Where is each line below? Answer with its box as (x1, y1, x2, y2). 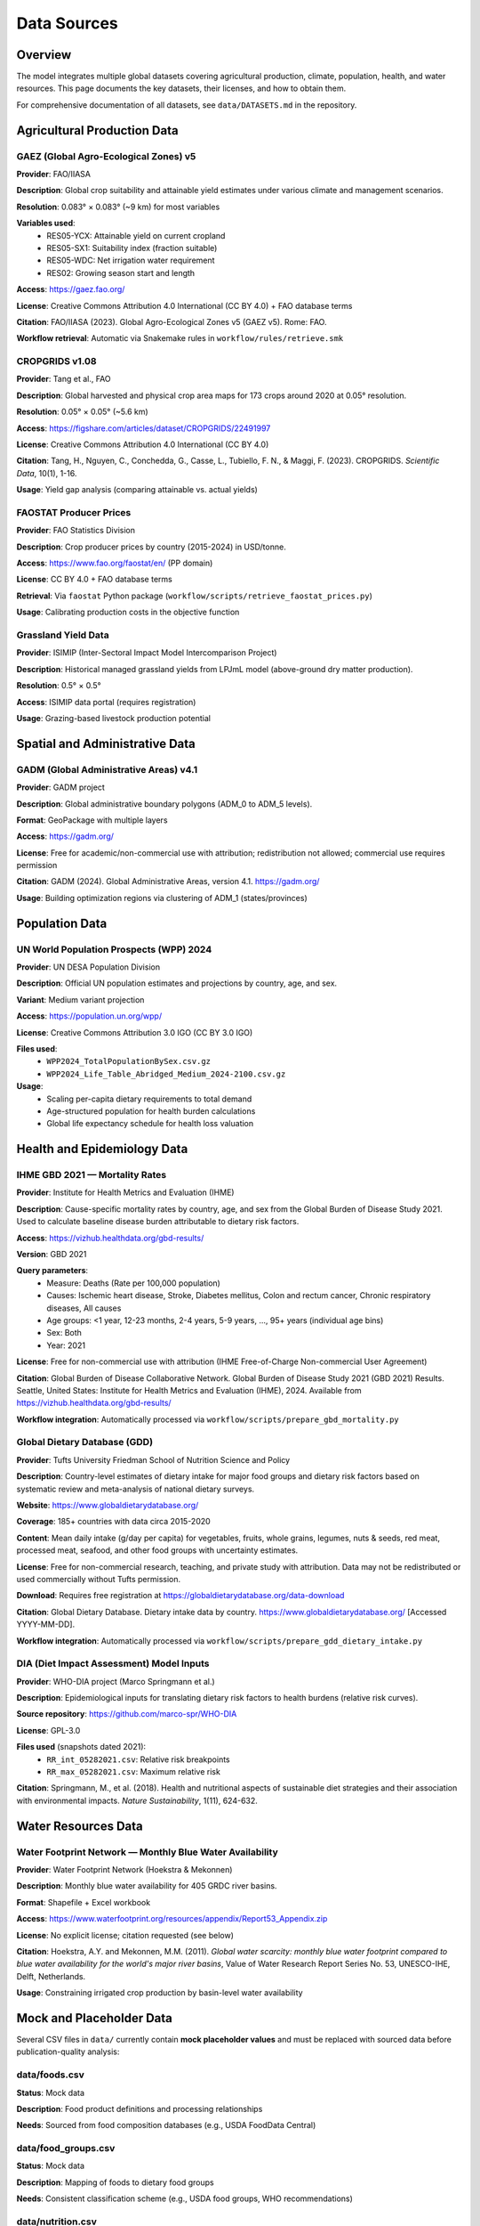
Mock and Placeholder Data (16, 2011, 173, 2026)
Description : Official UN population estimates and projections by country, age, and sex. (16, 978, 338, 988)
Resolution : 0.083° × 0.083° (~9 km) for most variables (16, 201, 220, 212)
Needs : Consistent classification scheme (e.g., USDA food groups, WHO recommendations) (16, 2193, 353, 2204)
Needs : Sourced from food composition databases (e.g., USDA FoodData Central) (16, 2120, 316, 2131)
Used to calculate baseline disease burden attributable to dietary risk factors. (16, 1216, 300, 1227)
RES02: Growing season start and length (46, 267, 196, 278)
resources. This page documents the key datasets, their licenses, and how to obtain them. (16, 83, 347, 93)
